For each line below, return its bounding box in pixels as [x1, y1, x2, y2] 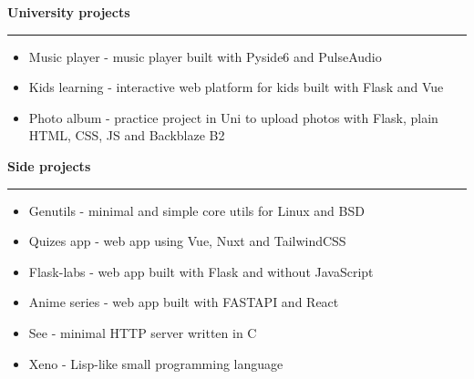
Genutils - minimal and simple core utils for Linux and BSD [28, 200, 365, 220]
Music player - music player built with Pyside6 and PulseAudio [28, 46, 382, 66]
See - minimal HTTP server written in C [28, 323, 257, 342]
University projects [7, 3, 130, 21]
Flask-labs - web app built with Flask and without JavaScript [28, 261, 374, 281]
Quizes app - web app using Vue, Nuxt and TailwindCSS [28, 231, 346, 251]
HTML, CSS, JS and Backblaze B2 [28, 126, 225, 145]
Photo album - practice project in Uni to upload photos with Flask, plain [28, 108, 438, 127]
